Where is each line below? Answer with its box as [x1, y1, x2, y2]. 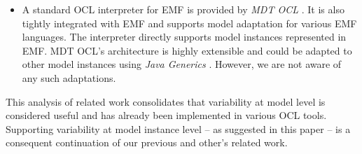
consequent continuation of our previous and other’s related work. [6, 135, 288, 150]
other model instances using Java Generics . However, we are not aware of [22, 57, 342, 71]
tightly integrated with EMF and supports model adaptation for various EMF [22, 15, 357, 30]
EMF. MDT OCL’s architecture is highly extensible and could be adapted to [22, 43, 352, 57]
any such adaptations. [22, 70, 116, 85]
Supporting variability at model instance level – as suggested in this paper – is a [6, 121, 351, 136]
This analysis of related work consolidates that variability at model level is [6, 94, 326, 108]
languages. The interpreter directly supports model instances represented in [22, 29, 347, 44]
